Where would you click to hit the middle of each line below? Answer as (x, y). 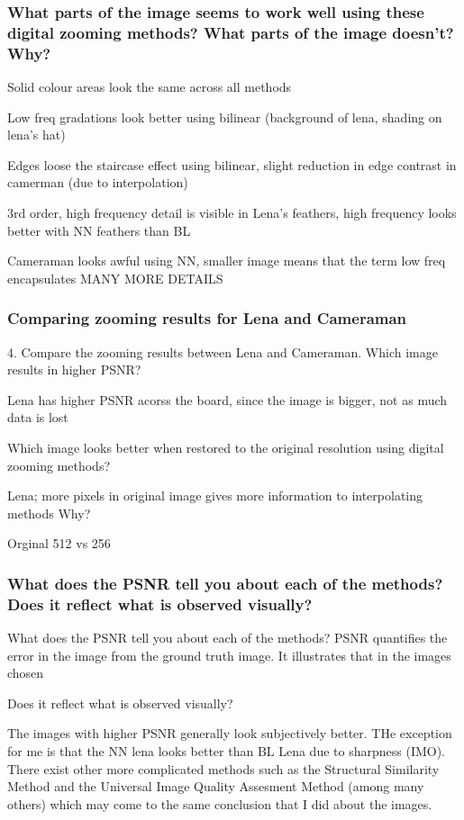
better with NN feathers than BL (99, 230)
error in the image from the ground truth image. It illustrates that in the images (229, 655)
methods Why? (49, 513)
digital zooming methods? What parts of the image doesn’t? (231, 32)
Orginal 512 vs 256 (59, 543)
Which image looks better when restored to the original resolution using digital (226, 447)
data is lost (38, 417)
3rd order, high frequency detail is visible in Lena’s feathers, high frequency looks (232, 213)
